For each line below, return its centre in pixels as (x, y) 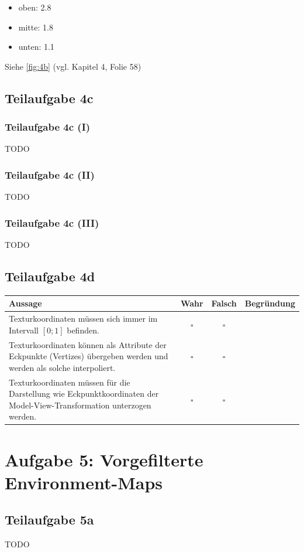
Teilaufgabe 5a (49, 519)
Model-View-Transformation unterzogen (80, 405)
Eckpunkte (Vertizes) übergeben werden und (89, 356)
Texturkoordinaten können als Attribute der (88, 344)
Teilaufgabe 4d (50, 276)
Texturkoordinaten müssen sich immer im (83, 318)
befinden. (83, 330)
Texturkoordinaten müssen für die (70, 382)
